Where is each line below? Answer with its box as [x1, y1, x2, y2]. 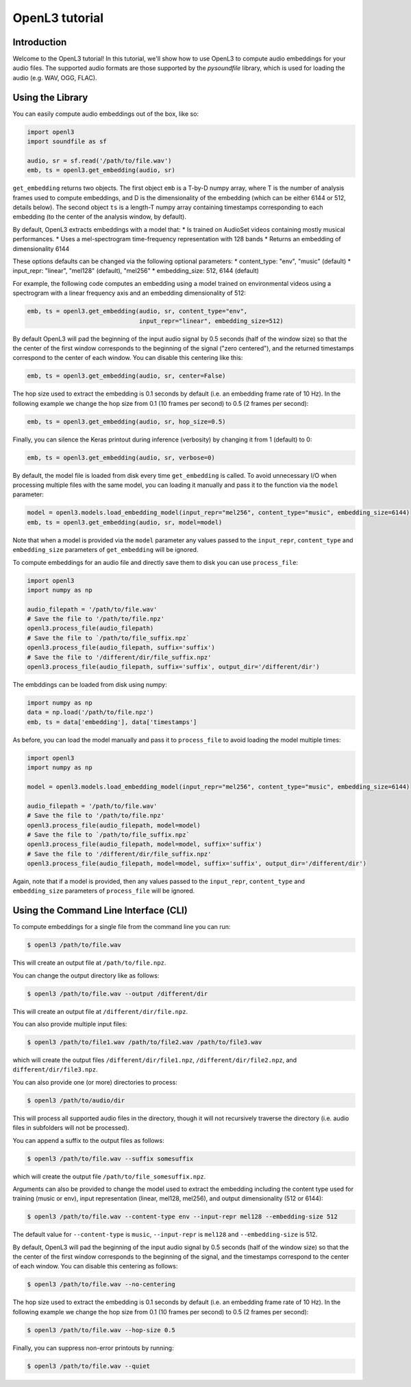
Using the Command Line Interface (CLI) [12, 905, 188, 917]
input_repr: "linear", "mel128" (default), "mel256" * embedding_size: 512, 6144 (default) [12, 267, 260, 275]
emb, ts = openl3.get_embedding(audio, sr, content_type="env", [27, 307, 248, 315]
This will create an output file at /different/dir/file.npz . [12, 1007, 188, 1015]
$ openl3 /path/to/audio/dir [27, 1096, 125, 1104]
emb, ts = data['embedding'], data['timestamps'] [27, 718, 197, 726]
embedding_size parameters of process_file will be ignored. [12, 887, 195, 895]
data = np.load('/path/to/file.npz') [27, 708, 154, 716]
